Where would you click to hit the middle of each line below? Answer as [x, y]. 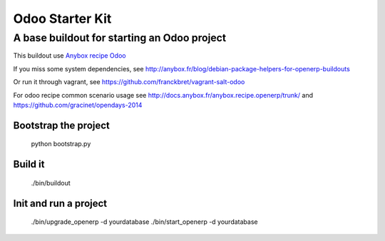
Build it [29, 164]
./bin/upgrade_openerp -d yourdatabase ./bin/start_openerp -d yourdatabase [144, 222]
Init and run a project [60, 203]
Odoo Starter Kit [62, 19]
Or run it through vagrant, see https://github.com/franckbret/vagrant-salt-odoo [129, 82]
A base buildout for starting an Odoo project [120, 38]
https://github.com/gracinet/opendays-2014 [78, 105]
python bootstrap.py [61, 144]
